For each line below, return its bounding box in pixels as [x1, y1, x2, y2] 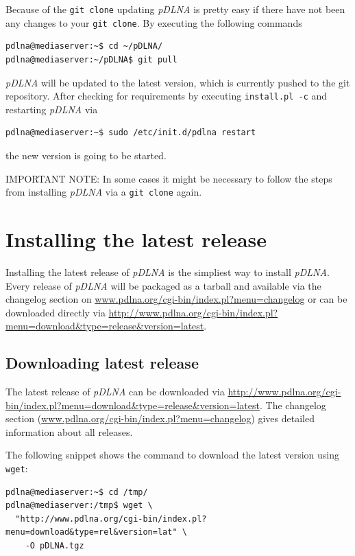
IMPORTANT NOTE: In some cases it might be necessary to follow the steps [5, 171, 332, 185]
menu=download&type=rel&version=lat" [5, 527, 177, 537]
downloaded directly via [5, 305, 106, 319]
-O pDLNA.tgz [25, 541, 84, 551]
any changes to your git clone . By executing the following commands [5, 15, 302, 30]
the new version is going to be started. [5, 148, 167, 162]
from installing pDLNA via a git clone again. [5, 185, 202, 199]
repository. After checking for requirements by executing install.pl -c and [5, 89, 328, 103]
